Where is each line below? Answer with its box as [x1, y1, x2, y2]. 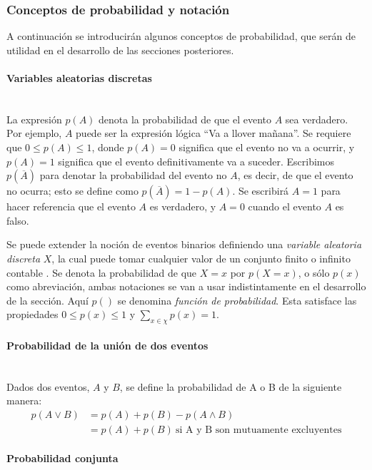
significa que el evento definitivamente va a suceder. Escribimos [58, 153, 335, 168]
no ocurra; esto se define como [6, 183, 139, 198]
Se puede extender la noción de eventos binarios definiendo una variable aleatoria [6, 237, 362, 252]
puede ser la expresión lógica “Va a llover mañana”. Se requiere [76, 126, 351, 141]
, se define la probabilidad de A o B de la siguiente [119, 379, 342, 394]
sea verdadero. [285, 111, 348, 126]
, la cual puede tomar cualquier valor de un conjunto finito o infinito [51, 250, 351, 265]
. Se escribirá [232, 183, 289, 198]
